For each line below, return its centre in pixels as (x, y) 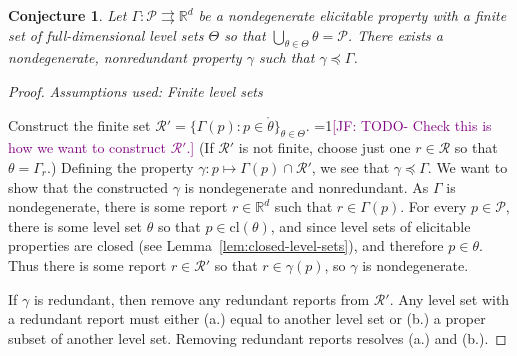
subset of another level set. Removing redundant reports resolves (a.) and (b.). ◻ (257, 337)
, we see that (350, 166)
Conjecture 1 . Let (67, 15)
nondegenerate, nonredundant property (125, 57)
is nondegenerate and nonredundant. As (306, 186)
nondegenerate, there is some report (118, 206)
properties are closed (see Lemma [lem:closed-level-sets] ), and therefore (226, 245)
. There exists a (395, 34)
